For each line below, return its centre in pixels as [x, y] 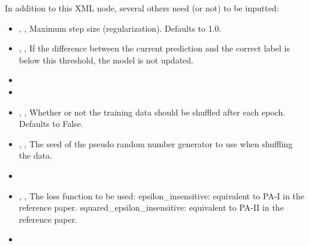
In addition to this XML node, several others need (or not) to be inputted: [142, 8]
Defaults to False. [51, 124]
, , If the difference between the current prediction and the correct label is [154, 48]
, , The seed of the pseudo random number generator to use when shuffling [156, 143]
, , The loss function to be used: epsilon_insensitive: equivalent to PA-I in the [162, 195]
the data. [36, 155]
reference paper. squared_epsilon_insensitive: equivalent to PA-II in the [151, 207]
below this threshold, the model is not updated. [106, 60]
